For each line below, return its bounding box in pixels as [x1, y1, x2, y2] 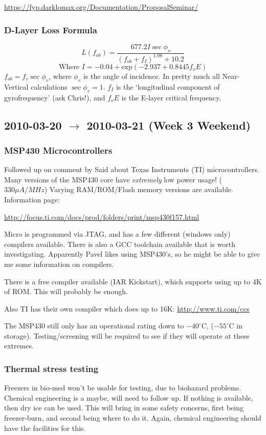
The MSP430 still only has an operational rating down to [4, 320, 184, 331]
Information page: [4, 194, 60, 204]
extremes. [4, 340, 34, 351]
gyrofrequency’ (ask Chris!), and [4, 92, 105, 102]
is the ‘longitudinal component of [116, 81, 220, 92]
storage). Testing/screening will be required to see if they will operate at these [4, 330, 250, 341]
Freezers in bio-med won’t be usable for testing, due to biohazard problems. [4, 382, 241, 393]
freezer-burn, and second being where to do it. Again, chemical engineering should [4, 412, 261, 423]
